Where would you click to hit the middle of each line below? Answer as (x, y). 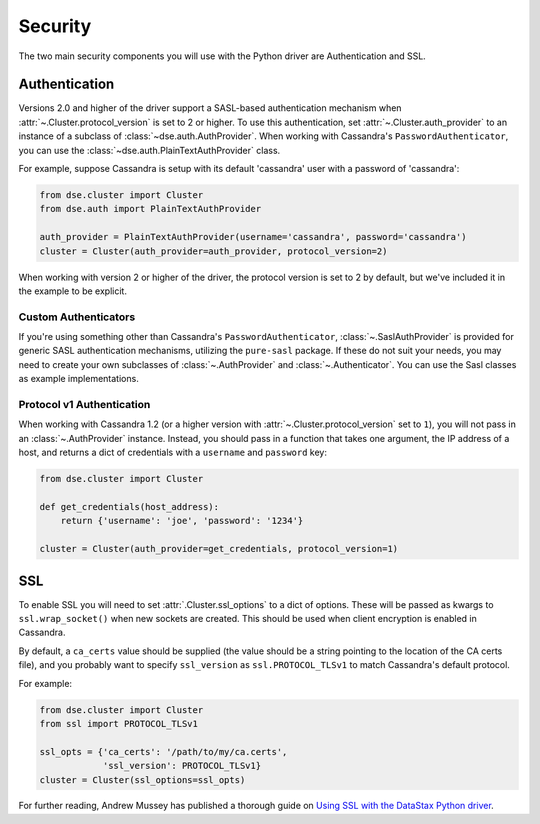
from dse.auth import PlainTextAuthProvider (150, 209)
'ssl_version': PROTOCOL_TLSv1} (182, 766)
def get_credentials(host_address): (129, 506)
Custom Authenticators (77, 317)
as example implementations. (78, 379)
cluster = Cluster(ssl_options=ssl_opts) (142, 779)
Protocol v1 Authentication (84, 405)
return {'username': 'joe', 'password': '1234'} (182, 521)
